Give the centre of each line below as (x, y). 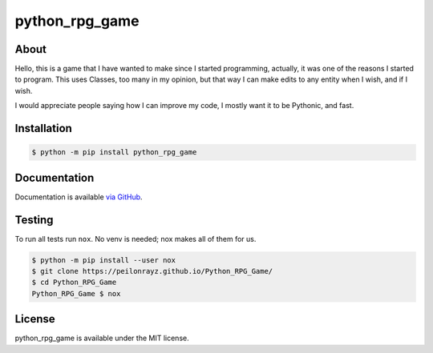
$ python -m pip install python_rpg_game (114, 152)
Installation (43, 128)
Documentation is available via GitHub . (79, 197)
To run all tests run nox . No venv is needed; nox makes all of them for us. (136, 239)
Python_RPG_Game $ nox (76, 293)
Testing (34, 220)
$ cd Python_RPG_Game (74, 283)
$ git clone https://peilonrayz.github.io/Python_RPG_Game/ (152, 271)
